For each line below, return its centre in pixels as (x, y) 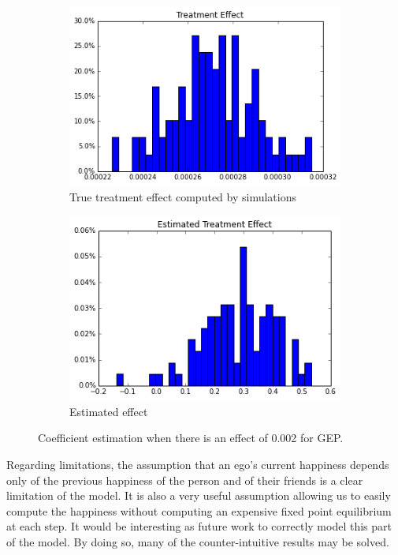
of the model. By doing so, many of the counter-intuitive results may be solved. (198, 542)
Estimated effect (109, 411)
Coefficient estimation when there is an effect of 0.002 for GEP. (191, 438)
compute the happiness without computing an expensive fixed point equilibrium (199, 510)
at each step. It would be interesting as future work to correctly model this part (199, 526)
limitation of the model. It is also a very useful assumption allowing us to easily (199, 495)
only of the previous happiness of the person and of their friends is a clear (185, 480)
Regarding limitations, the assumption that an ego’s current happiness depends (198, 465)
